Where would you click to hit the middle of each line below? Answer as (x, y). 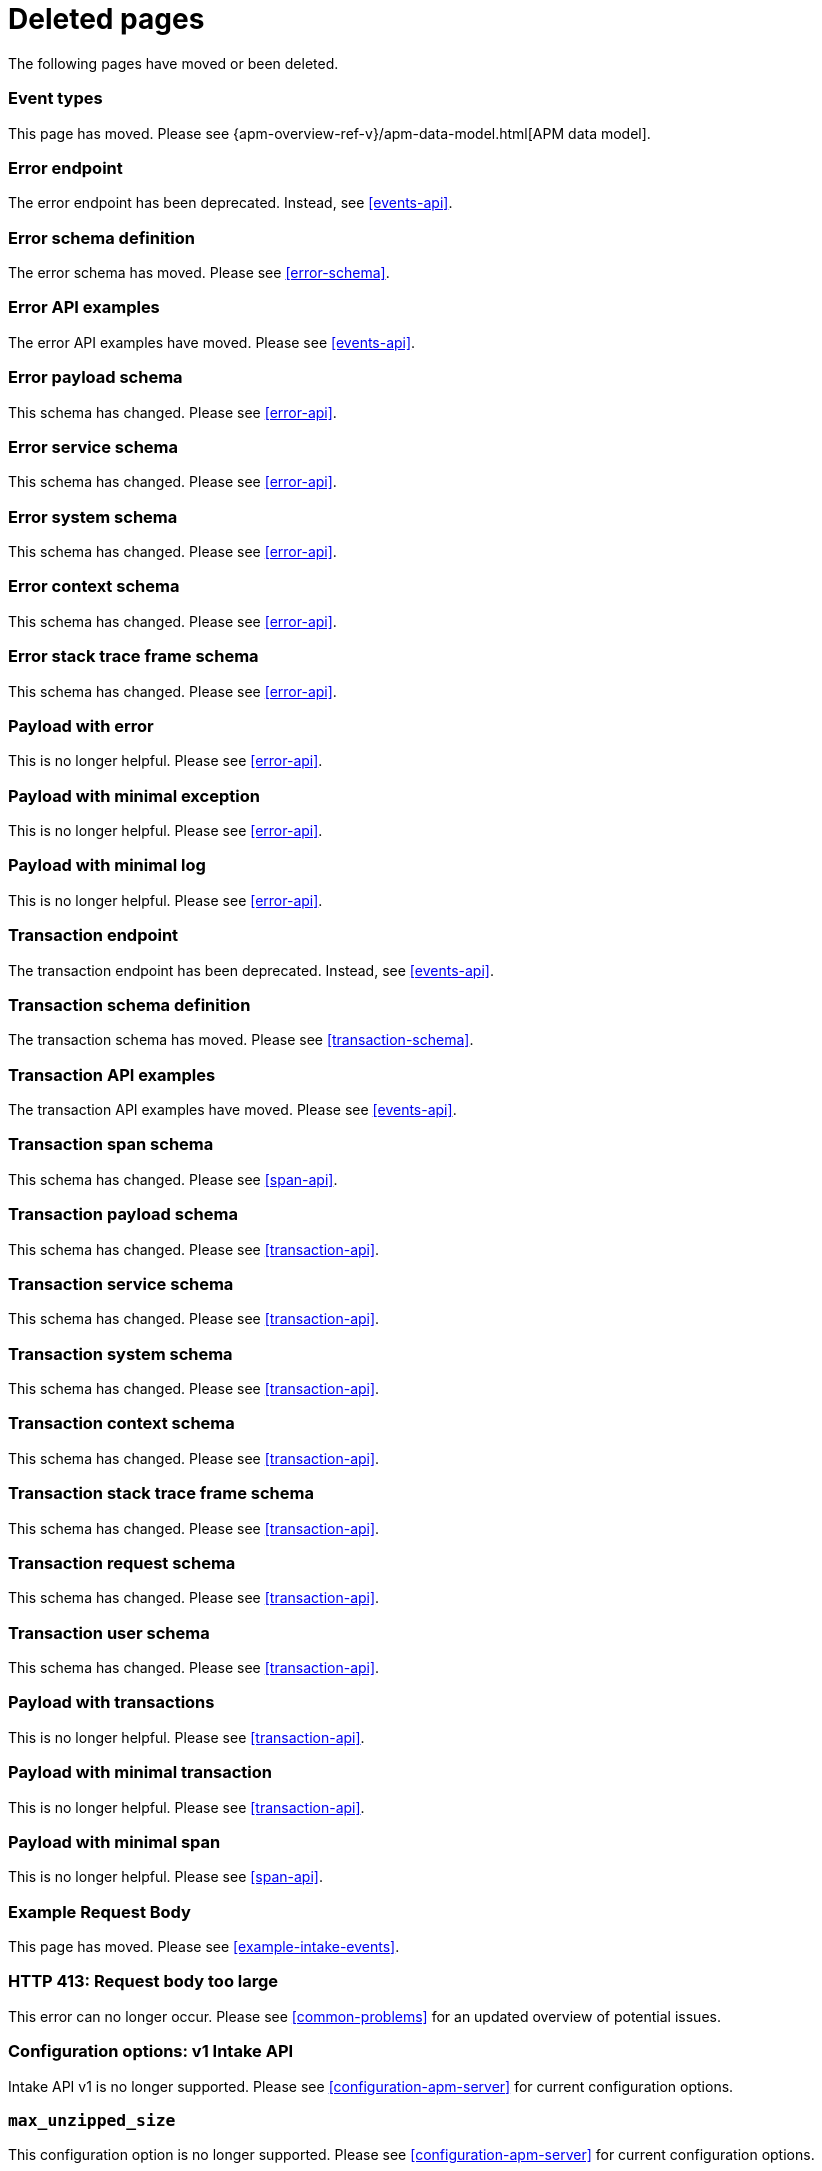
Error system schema (93, 516)
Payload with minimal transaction (140, 1772)
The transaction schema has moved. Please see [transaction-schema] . (241, 1040)
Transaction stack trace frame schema (161, 1493)
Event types (55, 98)
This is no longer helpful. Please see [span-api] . (165, 1877)
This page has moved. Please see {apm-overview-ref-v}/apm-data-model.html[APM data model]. (329, 133)
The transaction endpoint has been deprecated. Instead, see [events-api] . (251, 970)
